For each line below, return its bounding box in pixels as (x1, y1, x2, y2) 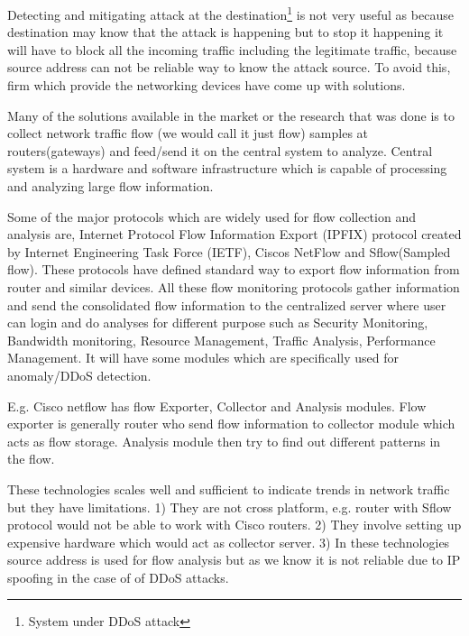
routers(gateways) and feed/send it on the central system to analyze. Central (7, 141, 433, 160)
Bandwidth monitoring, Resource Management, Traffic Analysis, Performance (7, 330, 436, 349)
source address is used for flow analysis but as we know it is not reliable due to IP (7, 550, 461, 569)
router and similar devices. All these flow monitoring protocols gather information (7, 277, 460, 296)
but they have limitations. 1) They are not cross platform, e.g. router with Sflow (7, 497, 452, 516)
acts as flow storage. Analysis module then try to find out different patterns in (7, 431, 441, 450)
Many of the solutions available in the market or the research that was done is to (7, 106, 455, 124)
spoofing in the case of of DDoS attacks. (7, 567, 229, 586)
